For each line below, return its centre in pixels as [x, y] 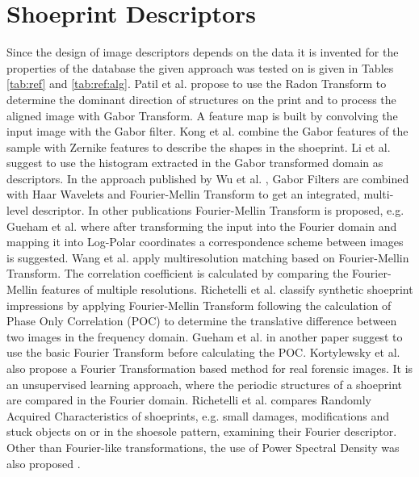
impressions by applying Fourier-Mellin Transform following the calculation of [199, 305]
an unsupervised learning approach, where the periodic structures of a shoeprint [204, 384]
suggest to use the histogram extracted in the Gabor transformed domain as [195, 163]
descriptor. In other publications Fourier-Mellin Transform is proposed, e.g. [218, 210]
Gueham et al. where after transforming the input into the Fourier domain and [202, 226]
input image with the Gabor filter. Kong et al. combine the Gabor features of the [207, 131]
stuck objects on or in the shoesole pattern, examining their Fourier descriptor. [202, 431]
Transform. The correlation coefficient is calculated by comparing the [178, 273]
